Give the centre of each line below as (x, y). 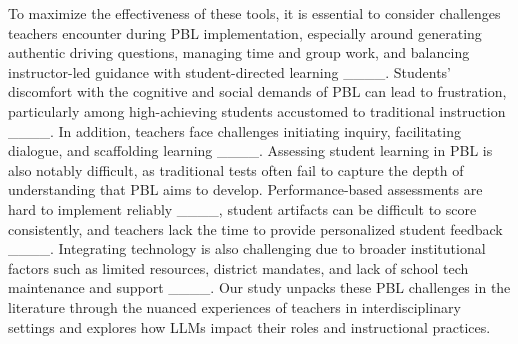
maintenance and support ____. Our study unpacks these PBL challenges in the (259, 287)
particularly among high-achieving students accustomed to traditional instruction (257, 110)
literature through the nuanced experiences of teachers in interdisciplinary (234, 306)
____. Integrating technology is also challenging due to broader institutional (247, 248)
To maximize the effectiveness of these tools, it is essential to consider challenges (254, 13)
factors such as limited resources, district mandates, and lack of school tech (238, 267)
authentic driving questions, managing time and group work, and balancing (239, 52)
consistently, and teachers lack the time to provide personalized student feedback (255, 228)
